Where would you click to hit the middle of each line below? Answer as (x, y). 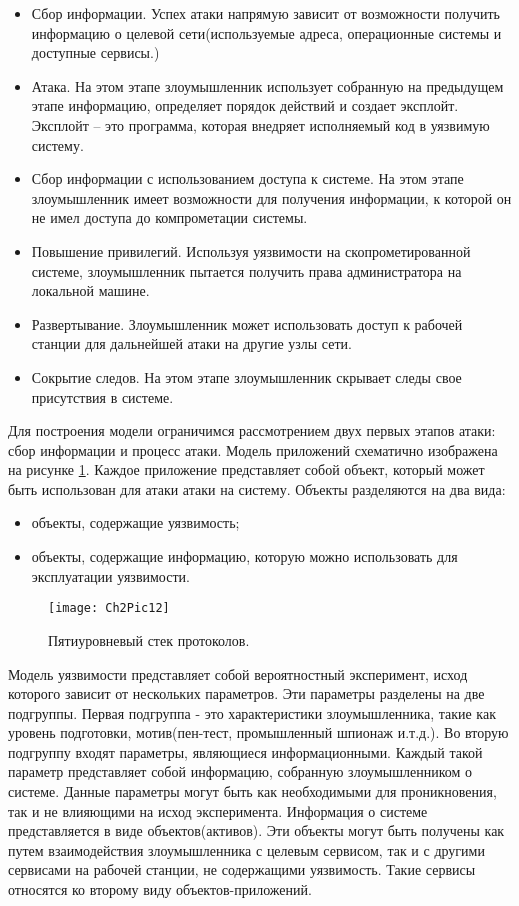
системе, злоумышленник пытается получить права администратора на (246, 270)
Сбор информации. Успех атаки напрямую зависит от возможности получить (265, 13)
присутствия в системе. (102, 396)
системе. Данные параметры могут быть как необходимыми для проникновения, (252, 791)
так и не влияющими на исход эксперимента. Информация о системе (218, 810)
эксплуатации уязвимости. (110, 575)
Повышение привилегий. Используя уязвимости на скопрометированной (251, 250)
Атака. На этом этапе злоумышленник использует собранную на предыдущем (267, 85)
